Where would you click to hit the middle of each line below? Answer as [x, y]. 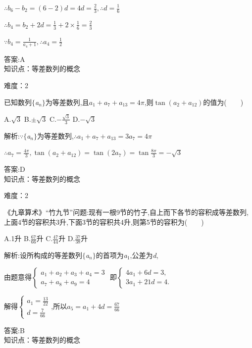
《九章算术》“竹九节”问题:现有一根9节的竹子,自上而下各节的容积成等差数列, [126, 212]
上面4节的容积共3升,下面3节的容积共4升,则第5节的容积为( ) [104, 222]
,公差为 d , [144, 255]
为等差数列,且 [67, 102]
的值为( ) [223, 102]
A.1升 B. [17, 238]
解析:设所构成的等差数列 [43, 255]
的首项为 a [111, 255]
